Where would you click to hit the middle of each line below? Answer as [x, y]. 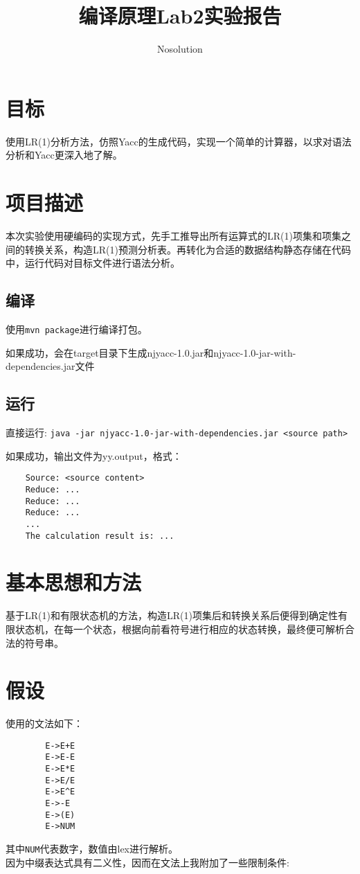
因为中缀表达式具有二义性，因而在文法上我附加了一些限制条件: [147, 862]
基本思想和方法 [74, 582]
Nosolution [180, 49]
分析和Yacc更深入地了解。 [64, 155]
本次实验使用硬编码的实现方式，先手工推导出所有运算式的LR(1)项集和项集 [173, 235]
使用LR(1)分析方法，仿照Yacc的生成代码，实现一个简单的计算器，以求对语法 [179, 141]
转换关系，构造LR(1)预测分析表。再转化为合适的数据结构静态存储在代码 [188, 249]
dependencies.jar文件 [50, 366]
